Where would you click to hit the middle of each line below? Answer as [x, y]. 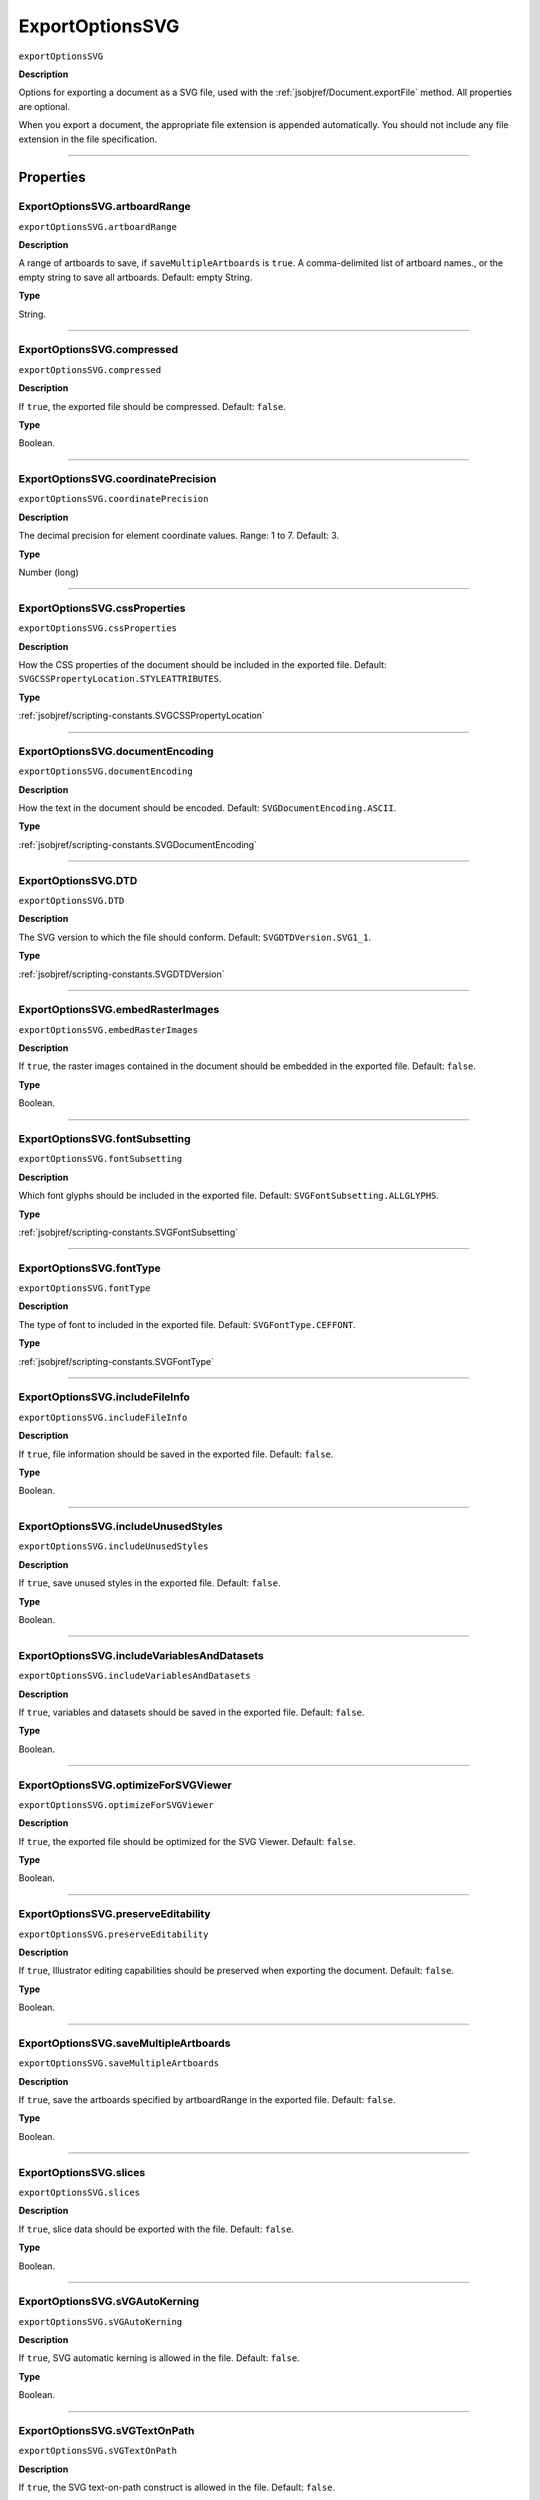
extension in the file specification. [88, 139]
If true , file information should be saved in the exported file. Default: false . [176, 1454]
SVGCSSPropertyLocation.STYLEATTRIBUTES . [120, 679]
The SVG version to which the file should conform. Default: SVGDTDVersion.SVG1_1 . [195, 937]
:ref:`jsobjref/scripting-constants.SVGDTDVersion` [121, 974]
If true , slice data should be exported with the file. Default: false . [156, 2229]
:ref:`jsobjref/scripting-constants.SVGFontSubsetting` [128, 1232]
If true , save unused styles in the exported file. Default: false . [149, 1583]
